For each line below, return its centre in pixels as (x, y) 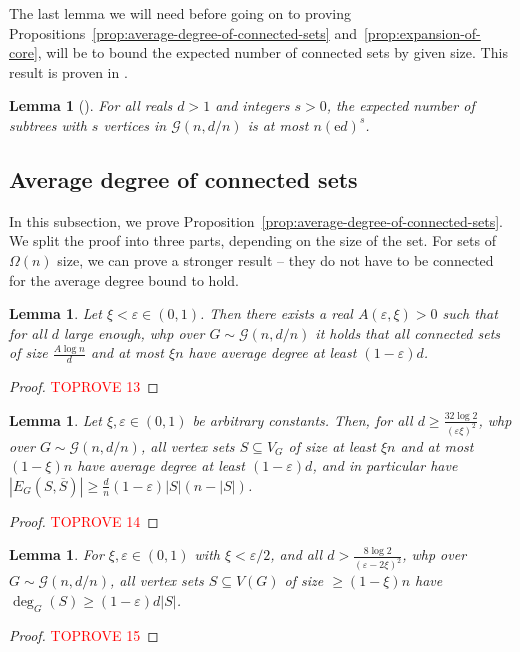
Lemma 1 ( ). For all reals (91, 105)
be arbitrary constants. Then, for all (302, 419)
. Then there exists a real (276, 313)
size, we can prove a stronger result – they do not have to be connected (275, 259)
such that (470, 313)
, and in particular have (385, 465)
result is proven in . (68, 71)
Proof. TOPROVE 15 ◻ (84, 634)
